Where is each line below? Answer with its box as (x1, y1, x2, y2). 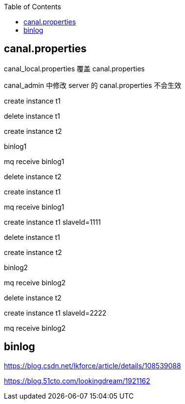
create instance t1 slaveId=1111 (4, 217, 101, 226)
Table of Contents (4, 2, 62, 11)
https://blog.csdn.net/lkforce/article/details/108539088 (4, 361, 181, 370)
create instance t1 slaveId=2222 (4, 308, 106, 317)
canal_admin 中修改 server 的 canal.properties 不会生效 (4, 81, 182, 89)
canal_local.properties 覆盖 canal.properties (4, 64, 145, 73)
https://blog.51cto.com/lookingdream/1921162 (4, 376, 150, 385)
